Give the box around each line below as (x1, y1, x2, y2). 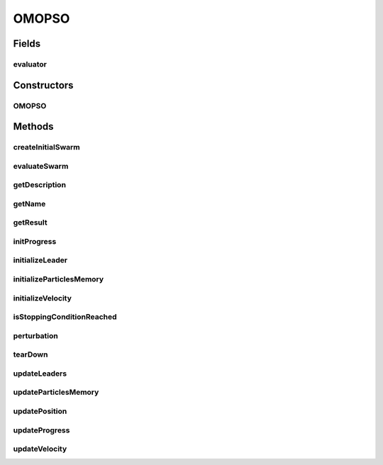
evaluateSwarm (13, 161, 69, 171)
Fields (13, 38, 41, 50)
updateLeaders (13, 369, 67, 379)
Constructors (13, 79, 74, 91)
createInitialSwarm (13, 142, 81, 152)
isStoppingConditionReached (13, 312, 117, 322)
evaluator (13, 59, 48, 69)
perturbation (13, 330, 58, 340)
